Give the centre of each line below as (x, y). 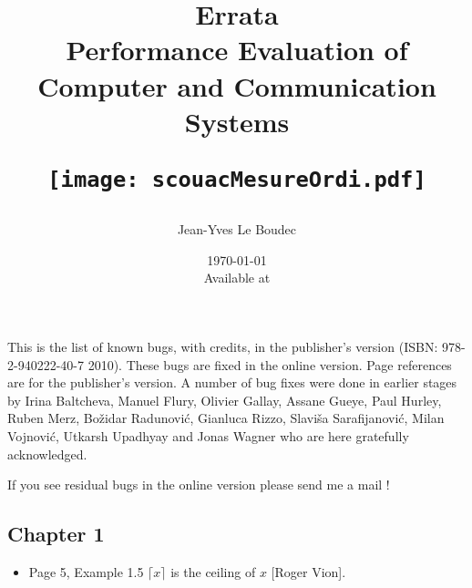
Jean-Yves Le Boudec (237, 229)
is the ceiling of (213, 571)
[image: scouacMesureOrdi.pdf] (237, 179)
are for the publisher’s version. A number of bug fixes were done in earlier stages (232, 382)
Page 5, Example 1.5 (86, 571)
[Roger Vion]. (308, 571)
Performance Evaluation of (237, 50)
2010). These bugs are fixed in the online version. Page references (270, 364)
